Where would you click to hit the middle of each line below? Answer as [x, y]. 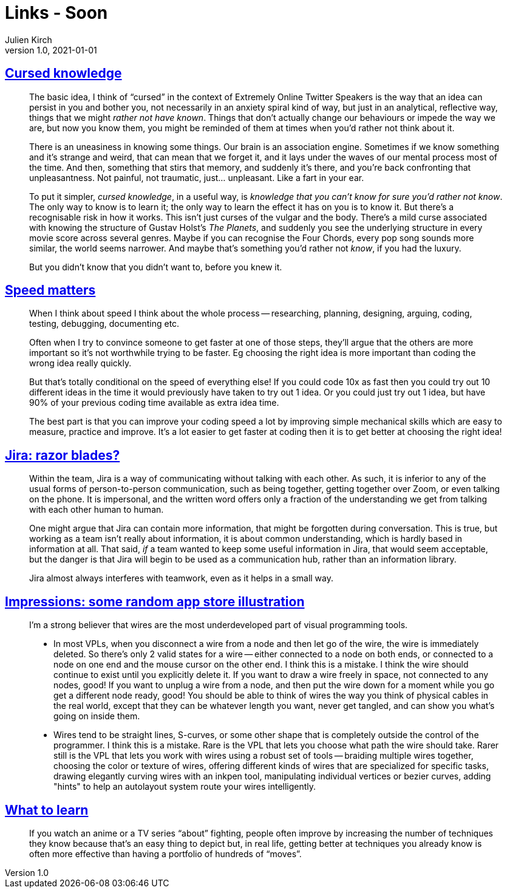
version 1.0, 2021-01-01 [51, 50]
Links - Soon [56, 13]
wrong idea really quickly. [80, 363]
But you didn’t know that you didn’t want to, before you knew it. [156, 267]
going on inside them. [97, 716]
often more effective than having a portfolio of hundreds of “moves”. [165, 854]
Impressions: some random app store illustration [155, 601]
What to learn [47, 810]
